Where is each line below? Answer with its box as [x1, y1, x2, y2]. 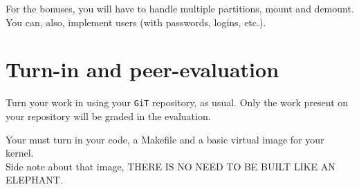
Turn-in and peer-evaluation [6, 55, 279, 83]
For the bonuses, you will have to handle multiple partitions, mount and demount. [6, 1, 354, 15]
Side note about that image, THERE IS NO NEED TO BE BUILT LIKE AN [6, 159, 335, 173]
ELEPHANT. [6, 172, 63, 187]
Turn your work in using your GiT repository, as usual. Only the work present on [6, 95, 349, 110]
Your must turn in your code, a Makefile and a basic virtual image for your [6, 132, 324, 146]
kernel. [6, 146, 34, 160]
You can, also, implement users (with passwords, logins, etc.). [6, 14, 266, 29]
